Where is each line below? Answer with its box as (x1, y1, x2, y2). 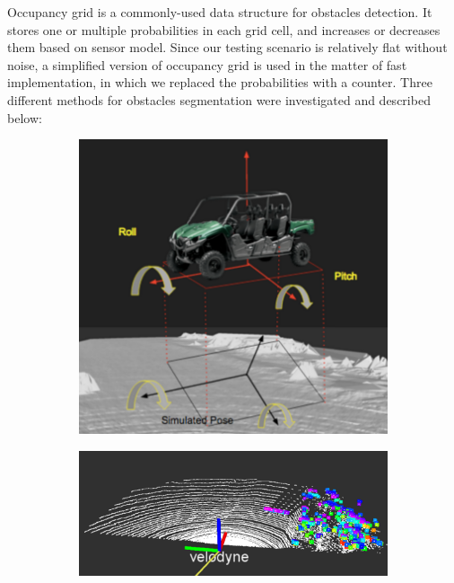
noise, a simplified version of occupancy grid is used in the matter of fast (7, 55, 407, 74)
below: (7, 108, 42, 127)
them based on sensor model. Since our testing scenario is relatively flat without (7, 38, 448, 57)
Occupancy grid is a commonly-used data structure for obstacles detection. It (7, 3, 432, 21)
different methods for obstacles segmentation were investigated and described (7, 90, 431, 109)
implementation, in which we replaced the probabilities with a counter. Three (7, 73, 432, 92)
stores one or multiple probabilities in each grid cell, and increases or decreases (7, 20, 441, 39)
